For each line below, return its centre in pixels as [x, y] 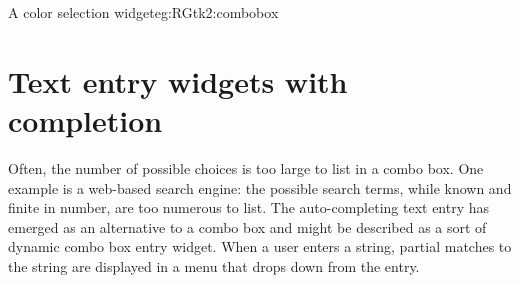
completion [85, 119]
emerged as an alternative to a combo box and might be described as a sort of [247, 226]
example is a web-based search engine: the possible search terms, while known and [260, 187]
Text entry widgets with [178, 80]
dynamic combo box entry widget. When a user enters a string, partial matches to [260, 246]
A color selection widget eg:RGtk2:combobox [143, 12]
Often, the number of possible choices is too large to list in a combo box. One [246, 167]
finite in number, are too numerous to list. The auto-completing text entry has [249, 207]
